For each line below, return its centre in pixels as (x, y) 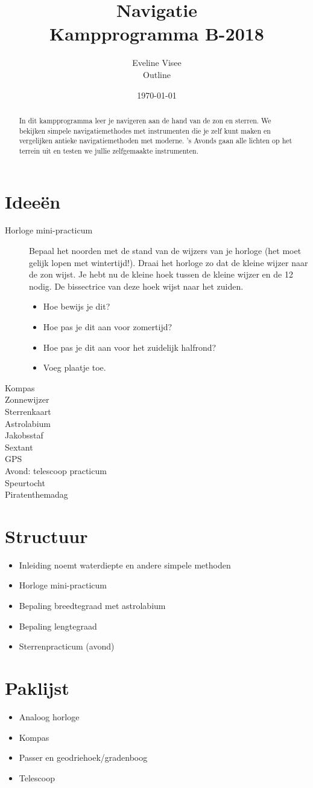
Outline (157, 74)
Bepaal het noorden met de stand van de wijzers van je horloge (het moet (165, 251)
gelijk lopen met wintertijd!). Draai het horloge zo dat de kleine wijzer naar (169, 262)
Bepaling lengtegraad (58, 626)
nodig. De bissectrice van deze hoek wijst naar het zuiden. (136, 286)
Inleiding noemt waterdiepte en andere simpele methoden (125, 565)
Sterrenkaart (28, 411)
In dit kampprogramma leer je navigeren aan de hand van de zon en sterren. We (145, 120)
